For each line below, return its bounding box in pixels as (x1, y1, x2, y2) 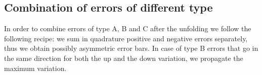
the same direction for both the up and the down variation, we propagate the (4, 52, 243, 63)
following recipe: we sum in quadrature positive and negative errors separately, (4, 33, 248, 43)
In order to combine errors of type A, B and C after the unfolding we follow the (4, 23, 251, 34)
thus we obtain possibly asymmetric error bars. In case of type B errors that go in (4, 43, 258, 53)
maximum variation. (4, 62, 67, 73)
